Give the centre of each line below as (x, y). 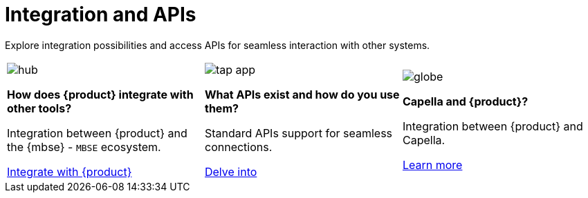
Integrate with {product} (70, 171)
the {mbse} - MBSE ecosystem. (84, 147)
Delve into (231, 171)
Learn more (432, 165)
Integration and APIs (101, 14)
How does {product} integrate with (100, 94)
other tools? (39, 108)
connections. (238, 147)
